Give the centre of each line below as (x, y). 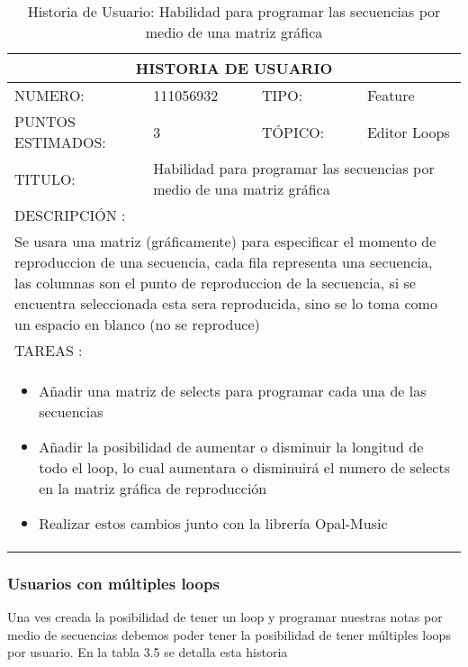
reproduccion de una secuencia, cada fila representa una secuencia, (224, 262)
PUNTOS (45, 121)
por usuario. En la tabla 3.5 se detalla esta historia (148, 652)
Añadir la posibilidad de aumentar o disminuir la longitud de (231, 447)
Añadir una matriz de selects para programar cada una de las (233, 391)
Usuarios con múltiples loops (113, 583)
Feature (391, 95)
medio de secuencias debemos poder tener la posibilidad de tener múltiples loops (229, 634)
